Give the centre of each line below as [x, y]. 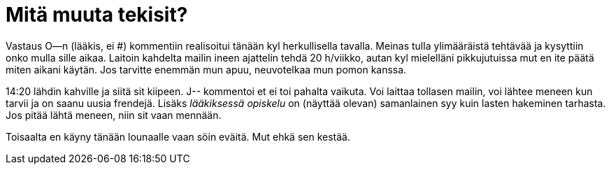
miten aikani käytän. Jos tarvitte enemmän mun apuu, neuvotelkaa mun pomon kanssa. [206, 69]
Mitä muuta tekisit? [97, 15]
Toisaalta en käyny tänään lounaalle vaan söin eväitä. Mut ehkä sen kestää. [178, 136]
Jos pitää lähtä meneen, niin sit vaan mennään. [114, 115]
